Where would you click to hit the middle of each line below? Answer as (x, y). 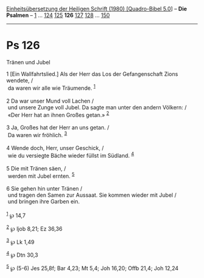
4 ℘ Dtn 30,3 (22, 254)
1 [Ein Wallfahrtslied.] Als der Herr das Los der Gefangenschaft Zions (92, 74)
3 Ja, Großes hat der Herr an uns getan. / (58, 127)
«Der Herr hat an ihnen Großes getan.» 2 (58, 114)
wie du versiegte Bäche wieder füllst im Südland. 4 (71, 155)
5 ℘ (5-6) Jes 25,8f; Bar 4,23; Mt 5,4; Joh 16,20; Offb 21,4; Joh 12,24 (93, 268)
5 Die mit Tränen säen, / (36, 168)
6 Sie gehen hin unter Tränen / (44, 189)
